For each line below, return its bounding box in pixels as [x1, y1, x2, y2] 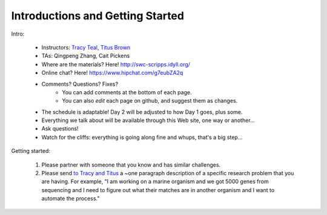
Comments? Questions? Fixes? [41, 80, 118, 88]
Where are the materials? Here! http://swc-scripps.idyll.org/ [41, 60, 191, 68]
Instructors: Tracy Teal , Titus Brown [41, 43, 131, 51]
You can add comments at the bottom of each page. [62, 88, 192, 96]
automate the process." [41, 195, 100, 202]
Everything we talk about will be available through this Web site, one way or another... [41, 117, 255, 124]
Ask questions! [41, 125, 79, 132]
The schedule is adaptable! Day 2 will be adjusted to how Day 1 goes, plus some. [41, 108, 243, 115]
